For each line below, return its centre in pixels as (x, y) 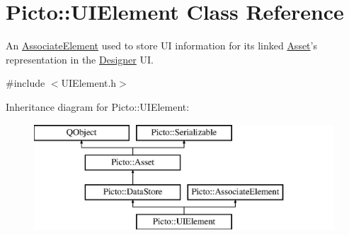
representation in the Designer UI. (80, 59)
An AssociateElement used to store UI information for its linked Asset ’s (161, 46)
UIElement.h (89, 83)
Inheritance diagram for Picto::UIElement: (98, 106)
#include (25, 83)
